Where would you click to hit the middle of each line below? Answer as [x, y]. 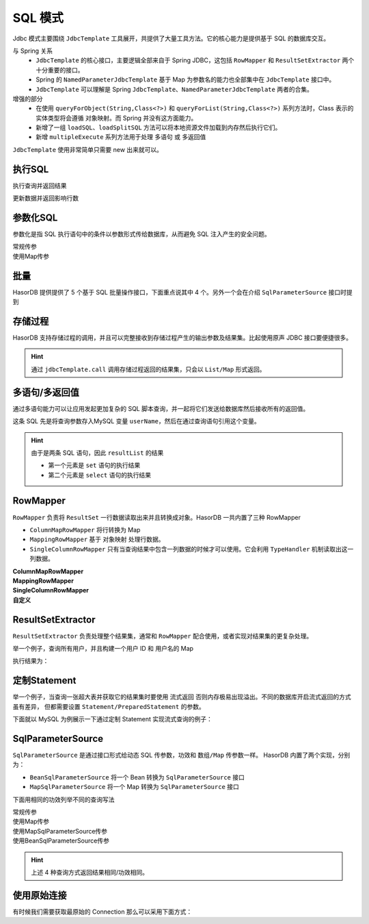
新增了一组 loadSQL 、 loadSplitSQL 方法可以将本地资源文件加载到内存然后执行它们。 [159, 127]
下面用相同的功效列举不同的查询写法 [64, 799]
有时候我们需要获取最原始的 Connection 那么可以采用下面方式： [102, 912]
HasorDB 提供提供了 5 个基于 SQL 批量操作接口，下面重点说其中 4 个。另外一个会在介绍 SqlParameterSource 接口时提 [182, 292]
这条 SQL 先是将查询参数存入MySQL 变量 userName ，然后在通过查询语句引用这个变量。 [136, 421]
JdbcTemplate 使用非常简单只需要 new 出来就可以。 [88, 149]
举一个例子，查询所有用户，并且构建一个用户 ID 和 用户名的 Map [103, 648]
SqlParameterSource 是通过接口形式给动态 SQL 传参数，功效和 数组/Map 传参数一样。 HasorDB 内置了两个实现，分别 [181, 755]
